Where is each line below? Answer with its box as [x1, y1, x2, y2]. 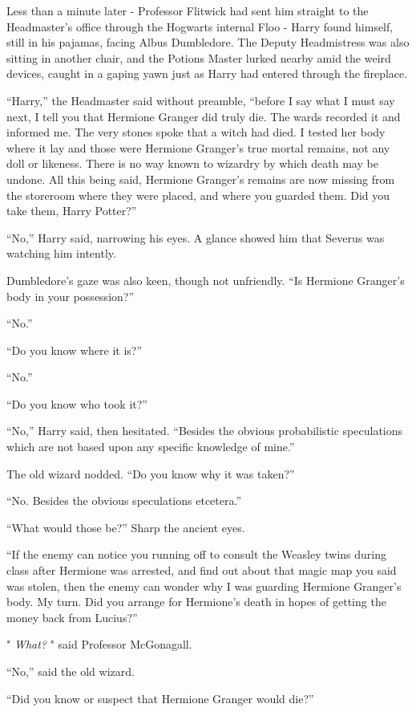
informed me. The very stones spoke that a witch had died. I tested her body [6, 124, 386, 140]
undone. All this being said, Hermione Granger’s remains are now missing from [6, 170, 395, 187]
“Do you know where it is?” [6, 341, 143, 358]
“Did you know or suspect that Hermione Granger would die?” [6, 690, 314, 706]
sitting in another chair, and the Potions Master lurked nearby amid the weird [6, 49, 391, 66]
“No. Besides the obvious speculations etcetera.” [6, 492, 242, 509]
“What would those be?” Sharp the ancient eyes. [6, 519, 245, 535]
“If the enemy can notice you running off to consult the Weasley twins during [6, 546, 386, 563]
